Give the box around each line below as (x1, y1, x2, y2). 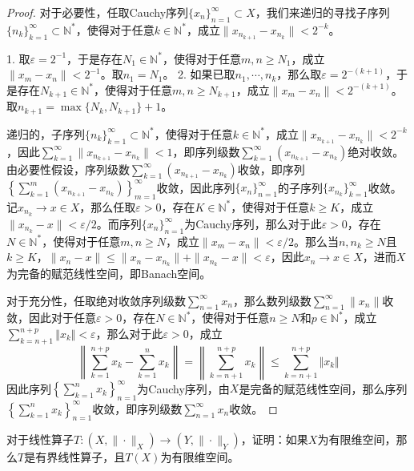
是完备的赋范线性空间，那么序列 (239, 380, 408, 397)
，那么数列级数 (232, 292, 312, 308)
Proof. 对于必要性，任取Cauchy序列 (6, 4, 189, 20)
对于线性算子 (6, 431, 74, 448)
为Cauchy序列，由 (137, 380, 230, 397)
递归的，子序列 (6, 125, 85, 142)
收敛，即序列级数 (92, 400, 183, 417)
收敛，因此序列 (156, 179, 235, 195)
